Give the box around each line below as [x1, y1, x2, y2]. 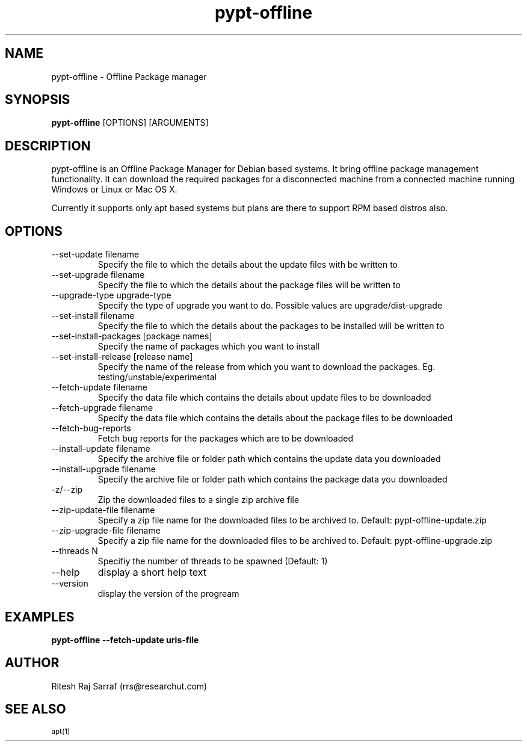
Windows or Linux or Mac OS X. [51, 184, 177, 195]
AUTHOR [5, 655, 60, 671]
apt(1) [51, 727, 70, 736]
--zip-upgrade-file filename [51, 525, 161, 536]
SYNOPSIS [5, 92, 70, 108]
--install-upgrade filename [51, 464, 156, 475]
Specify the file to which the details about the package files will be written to [97, 280, 401, 291]
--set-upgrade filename [51, 270, 145, 280]
